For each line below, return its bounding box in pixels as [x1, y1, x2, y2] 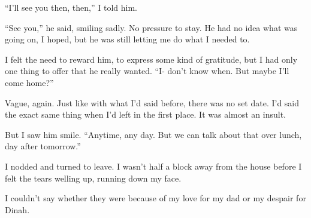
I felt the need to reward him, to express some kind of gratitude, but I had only [5, 53, 298, 65]
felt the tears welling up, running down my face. [5, 171, 182, 184]
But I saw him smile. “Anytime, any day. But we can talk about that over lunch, [5, 128, 302, 140]
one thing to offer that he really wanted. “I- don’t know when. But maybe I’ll [5, 65, 289, 77]
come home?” [5, 76, 54, 88]
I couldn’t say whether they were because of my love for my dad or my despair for [5, 192, 306, 204]
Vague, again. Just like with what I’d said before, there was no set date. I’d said [5, 96, 300, 109]
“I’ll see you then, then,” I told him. [5, 1, 137, 13]
